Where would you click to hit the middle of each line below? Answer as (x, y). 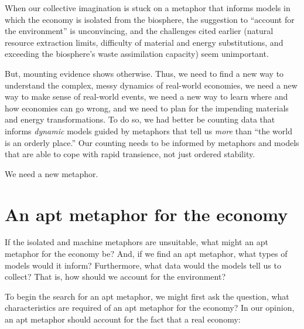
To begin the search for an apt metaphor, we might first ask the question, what (147, 296)
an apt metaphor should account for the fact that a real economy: (123, 319)
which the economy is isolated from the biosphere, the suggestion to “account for (150, 19)
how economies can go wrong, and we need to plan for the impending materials (147, 108)
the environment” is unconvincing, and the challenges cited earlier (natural (139, 31)
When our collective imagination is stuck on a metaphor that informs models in (148, 8)
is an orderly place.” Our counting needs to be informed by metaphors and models (152, 142)
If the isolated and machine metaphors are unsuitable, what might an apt (136, 242)
